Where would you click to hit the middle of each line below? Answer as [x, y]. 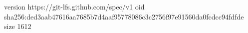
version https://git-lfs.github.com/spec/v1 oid [74, 6]
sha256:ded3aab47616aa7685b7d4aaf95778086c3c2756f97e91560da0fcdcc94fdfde [124, 16]
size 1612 [18, 26]
